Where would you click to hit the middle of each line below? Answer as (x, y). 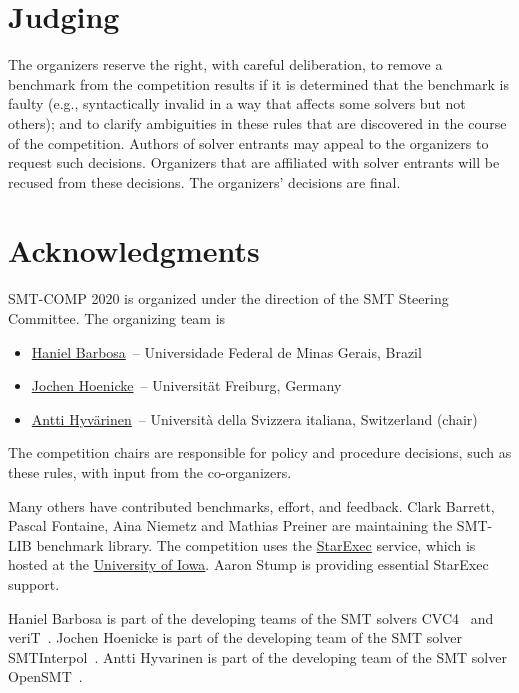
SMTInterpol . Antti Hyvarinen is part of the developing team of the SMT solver (257, 656)
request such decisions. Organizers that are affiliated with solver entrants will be (254, 162)
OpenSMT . (45, 676)
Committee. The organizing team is (117, 318)
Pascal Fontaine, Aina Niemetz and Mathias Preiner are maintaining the (230, 525)
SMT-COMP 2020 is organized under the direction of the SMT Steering (228, 298)
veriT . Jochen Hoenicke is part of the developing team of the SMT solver (235, 637)
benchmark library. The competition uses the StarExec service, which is (256, 544)
